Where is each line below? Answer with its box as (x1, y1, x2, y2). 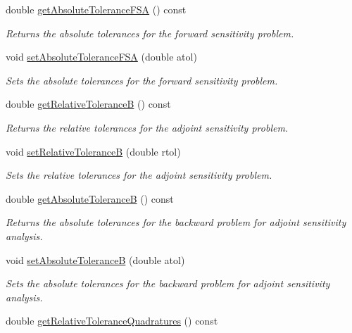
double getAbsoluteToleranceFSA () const (6, 2, 187, 16)
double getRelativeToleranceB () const (6, 96, 171, 111)
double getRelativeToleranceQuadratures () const (6, 313, 218, 328)
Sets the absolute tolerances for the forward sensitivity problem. (6, 73, 278, 87)
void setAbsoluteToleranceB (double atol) (6, 252, 185, 267)
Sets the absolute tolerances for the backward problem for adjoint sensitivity (6, 276, 330, 291)
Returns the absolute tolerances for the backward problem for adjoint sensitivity (6, 215, 346, 230)
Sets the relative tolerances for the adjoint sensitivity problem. (6, 168, 272, 182)
